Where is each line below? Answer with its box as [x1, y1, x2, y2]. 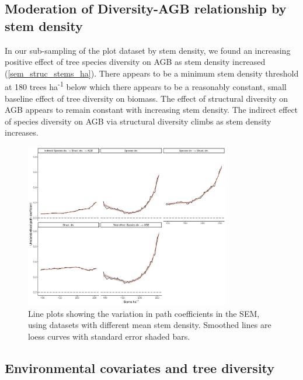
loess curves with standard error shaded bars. [28, 330, 190, 343]
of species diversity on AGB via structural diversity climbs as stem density [5, 115, 271, 127]
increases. [5, 126, 39, 139]
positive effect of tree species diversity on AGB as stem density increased [5, 56, 266, 68]
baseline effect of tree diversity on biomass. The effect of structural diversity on [5, 92, 288, 104]
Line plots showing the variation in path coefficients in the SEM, [28, 307, 260, 319]
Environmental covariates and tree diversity [5, 359, 275, 377]
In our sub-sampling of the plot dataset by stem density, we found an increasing [5, 44, 291, 56]
